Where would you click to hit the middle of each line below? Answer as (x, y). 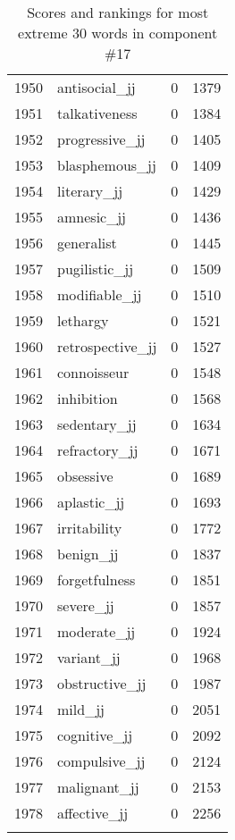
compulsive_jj (101, 761)
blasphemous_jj (107, 165)
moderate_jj (97, 631)
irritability (90, 528)
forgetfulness (97, 580)
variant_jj (89, 657)
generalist (87, 243)
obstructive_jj (102, 683)
